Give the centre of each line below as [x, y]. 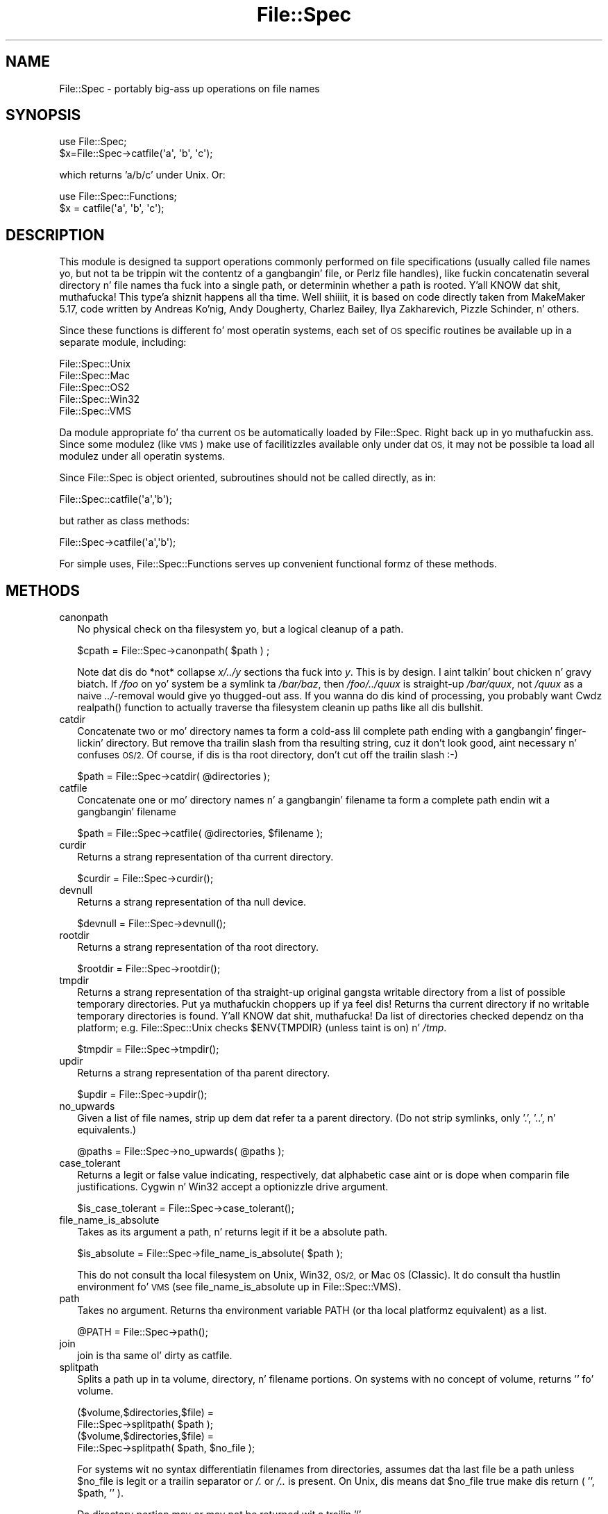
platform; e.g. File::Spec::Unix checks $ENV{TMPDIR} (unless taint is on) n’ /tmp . [262, 1028]
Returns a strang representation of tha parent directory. [204, 1073]
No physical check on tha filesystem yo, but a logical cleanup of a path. [240, 629]
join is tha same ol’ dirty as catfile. [155, 1356]
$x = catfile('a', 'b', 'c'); [112, 208]
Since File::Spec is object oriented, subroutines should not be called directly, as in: [248, 478]
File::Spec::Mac [94, 376]
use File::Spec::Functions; [118, 197]
